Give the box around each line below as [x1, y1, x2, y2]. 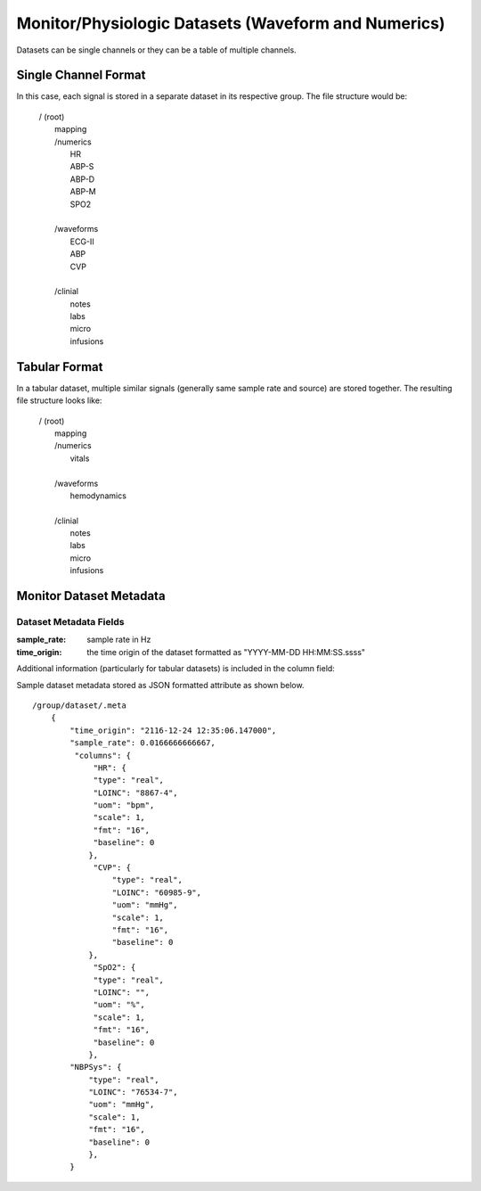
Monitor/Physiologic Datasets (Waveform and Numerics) [16, 13, 445, 33]
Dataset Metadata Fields [16, 616, 125, 628]
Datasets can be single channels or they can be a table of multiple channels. [16, 45, 298, 55]
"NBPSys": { [69, 1062, 122, 1072]
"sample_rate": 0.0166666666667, [69, 738, 216, 748]
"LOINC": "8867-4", [93, 787, 178, 798]
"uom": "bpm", [93, 801, 155, 810]
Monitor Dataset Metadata [16, 588, 166, 604]
